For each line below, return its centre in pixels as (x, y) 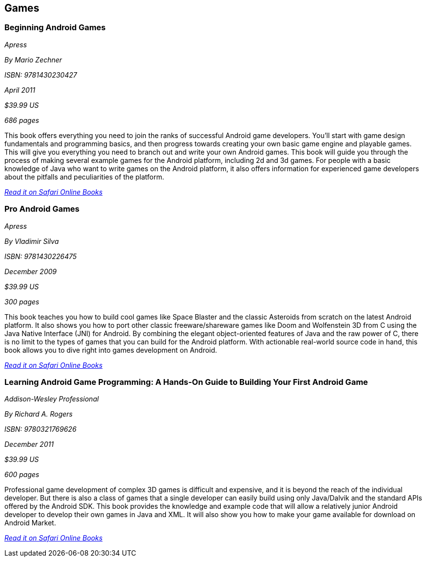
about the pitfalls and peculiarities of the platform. (84, 177)
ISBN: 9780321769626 (40, 429)
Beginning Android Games (55, 28)
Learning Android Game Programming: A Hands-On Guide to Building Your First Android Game (186, 382)
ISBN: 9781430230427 (41, 75)
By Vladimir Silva (32, 241)
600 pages (22, 475)
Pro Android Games (42, 209)
